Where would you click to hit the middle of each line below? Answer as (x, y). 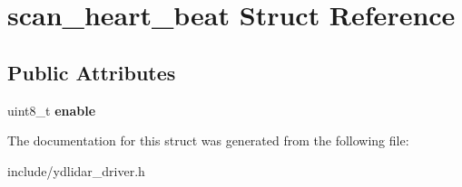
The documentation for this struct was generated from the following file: (208, 140)
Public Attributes (92, 72)
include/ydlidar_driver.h (76, 170)
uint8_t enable (52, 110)
